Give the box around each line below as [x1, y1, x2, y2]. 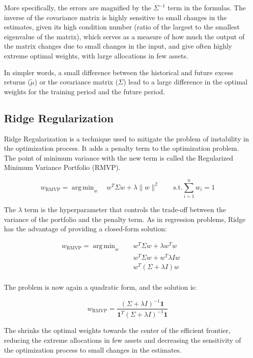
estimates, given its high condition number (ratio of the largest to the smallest [4, 22, 240, 32]
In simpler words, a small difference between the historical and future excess [4, 67, 233, 77]
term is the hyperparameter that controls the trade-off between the [24, 204, 226, 215]
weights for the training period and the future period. [4, 86, 165, 96]
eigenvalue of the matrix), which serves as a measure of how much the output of [4, 31, 245, 41]
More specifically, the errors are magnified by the [4, 2, 151, 12]
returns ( [4, 77, 30, 87]
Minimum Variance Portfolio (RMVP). [4, 162, 121, 172]
